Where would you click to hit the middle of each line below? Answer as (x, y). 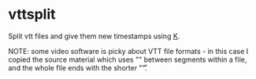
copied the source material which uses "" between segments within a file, (128, 59)
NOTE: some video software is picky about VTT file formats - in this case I (128, 51)
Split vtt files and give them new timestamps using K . (94, 36)
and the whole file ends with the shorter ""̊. (78, 67)
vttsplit (32, 14)
